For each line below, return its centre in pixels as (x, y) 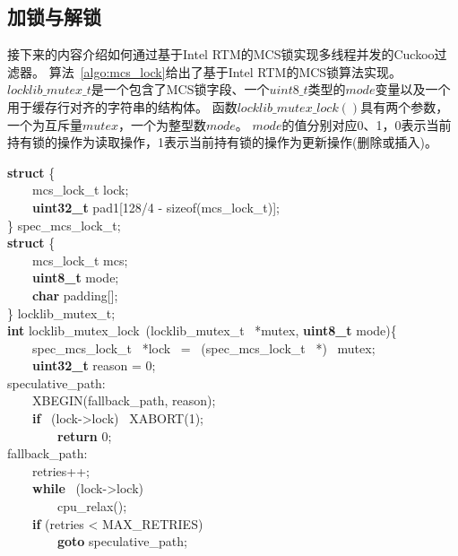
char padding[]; (75, 295)
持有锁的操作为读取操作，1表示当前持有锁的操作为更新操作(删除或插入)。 (222, 142)
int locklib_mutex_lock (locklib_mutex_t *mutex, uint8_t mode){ (202, 330)
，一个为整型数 (162, 124)
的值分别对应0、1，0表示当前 (367, 124)
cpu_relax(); (92, 506)
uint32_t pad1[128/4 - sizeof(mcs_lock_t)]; (156, 207)
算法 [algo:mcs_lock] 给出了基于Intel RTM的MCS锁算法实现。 (225, 71)
